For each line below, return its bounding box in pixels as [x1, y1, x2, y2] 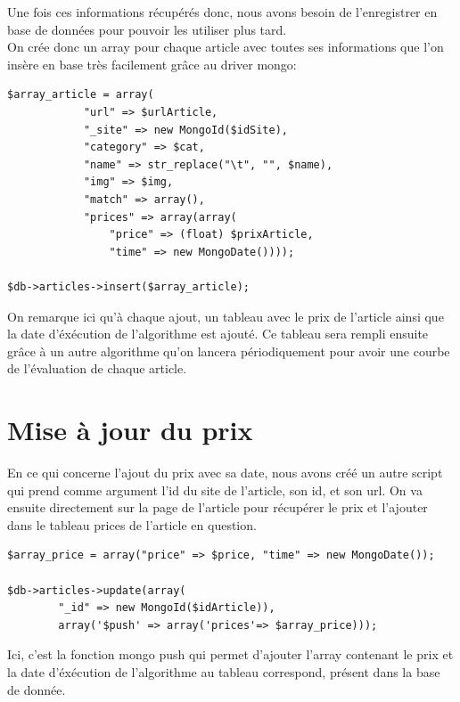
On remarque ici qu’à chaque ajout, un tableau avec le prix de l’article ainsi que [7, 306, 444, 325]
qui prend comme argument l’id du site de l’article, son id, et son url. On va [7, 480, 423, 499]
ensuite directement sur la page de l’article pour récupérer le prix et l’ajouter [7, 498, 428, 517]
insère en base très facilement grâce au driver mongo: [7, 54, 297, 73]
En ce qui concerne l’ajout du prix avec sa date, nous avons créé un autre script [7, 463, 443, 481]
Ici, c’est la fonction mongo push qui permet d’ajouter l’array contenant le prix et [7, 645, 454, 664]
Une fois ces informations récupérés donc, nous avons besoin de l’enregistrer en [7, 3, 438, 20]
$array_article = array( [7, 88, 154, 102]
